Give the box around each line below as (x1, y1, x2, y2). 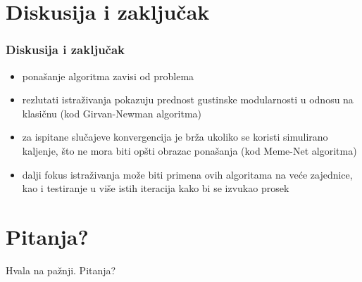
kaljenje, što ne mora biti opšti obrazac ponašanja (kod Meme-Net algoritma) (22, 143, 357, 158)
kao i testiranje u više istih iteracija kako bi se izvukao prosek (22, 181, 289, 196)
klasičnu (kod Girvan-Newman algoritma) (22, 105, 202, 120)
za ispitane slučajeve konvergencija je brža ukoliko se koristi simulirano (22, 129, 328, 144)
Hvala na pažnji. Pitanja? (6, 262, 116, 277)
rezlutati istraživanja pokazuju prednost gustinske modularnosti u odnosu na (22, 92, 354, 107)
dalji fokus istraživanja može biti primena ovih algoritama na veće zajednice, (22, 167, 353, 181)
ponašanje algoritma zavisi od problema (22, 68, 194, 83)
